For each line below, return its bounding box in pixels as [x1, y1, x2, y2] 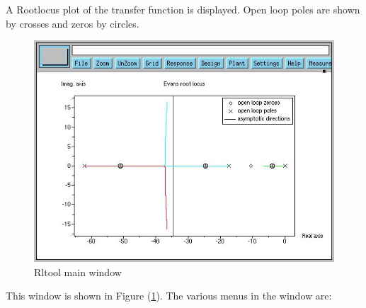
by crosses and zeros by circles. [6, 16, 139, 30]
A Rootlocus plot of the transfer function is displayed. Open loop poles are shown [6, 2, 360, 16]
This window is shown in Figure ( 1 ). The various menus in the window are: [6, 288, 332, 303]
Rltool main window [34, 264, 122, 279]
